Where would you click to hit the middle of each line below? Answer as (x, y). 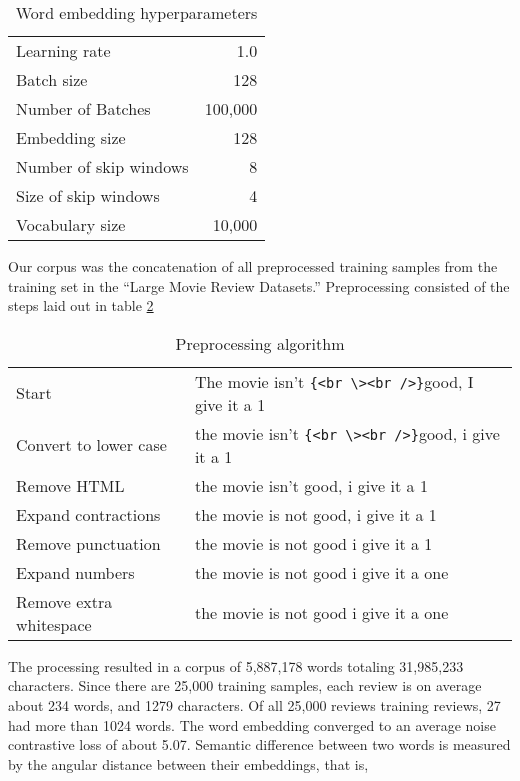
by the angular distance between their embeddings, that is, (188, 763)
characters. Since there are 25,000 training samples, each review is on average (245, 685)
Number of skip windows (102, 166)
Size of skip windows (88, 195)
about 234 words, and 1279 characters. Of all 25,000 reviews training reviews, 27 (254, 704)
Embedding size (71, 137)
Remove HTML (70, 485)
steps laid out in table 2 (81, 305)
